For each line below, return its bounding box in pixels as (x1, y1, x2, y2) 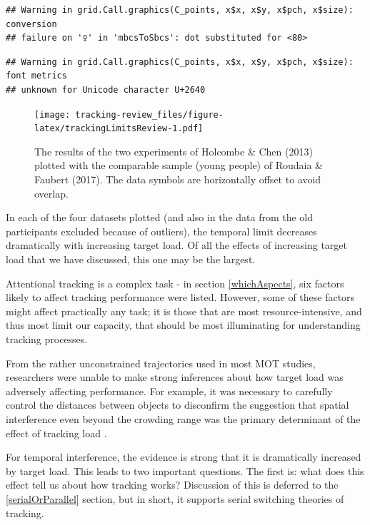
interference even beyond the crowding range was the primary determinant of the (6, 411, 361, 426)
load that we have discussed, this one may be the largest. (6, 252, 256, 267)
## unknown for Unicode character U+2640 (6, 84, 206, 95)
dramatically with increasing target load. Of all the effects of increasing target (6, 238, 347, 253)
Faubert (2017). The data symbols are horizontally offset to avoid (34, 172, 321, 187)
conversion (6, 19, 57, 29)
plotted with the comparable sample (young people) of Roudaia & (34, 158, 323, 173)
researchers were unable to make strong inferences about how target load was (6, 369, 344, 384)
